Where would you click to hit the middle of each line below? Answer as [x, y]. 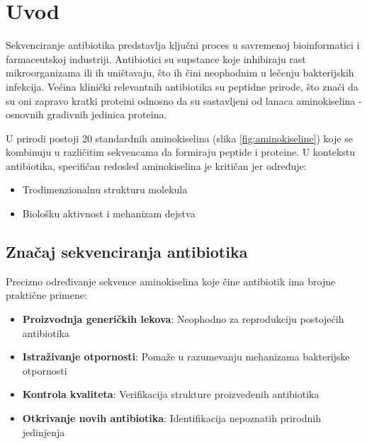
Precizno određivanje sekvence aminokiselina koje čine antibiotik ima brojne [171, 281]
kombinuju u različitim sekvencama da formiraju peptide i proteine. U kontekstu [181, 152]
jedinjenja [44, 432]
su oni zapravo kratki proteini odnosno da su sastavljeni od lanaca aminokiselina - [184, 100]
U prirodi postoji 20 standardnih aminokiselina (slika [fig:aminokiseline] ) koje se [179, 138]
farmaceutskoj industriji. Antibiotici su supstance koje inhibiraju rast [156, 58]
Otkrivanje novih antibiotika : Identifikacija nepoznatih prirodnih [171, 418]
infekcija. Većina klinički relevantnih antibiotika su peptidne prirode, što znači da [182, 86]
